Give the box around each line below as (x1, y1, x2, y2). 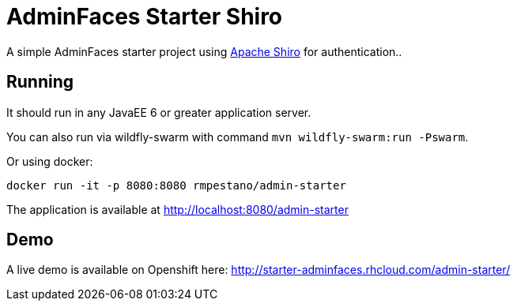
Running (6, 72, 74, 92)
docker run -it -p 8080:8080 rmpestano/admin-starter (6, 178, 346, 192)
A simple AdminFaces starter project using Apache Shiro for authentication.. (6, 44, 402, 58)
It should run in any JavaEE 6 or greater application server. (6, 105, 311, 119)
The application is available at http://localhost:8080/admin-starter (6, 202, 349, 216)
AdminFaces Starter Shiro (6, 3, 283, 30)
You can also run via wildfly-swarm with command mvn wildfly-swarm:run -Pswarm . (6, 129, 469, 144)
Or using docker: (6, 154, 93, 168)
